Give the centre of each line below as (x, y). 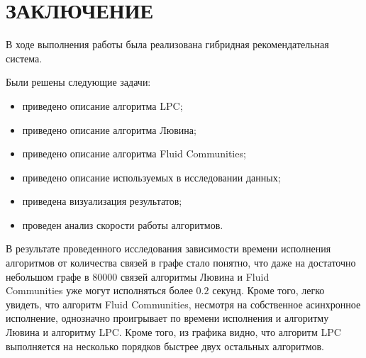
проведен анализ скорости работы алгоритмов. (123, 224)
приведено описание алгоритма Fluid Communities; (134, 153)
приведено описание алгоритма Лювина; (109, 129)
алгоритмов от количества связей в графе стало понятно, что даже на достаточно (181, 263)
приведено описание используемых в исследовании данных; (151, 177)
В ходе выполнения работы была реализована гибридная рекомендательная (167, 44)
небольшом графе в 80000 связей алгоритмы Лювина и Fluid (138, 276)
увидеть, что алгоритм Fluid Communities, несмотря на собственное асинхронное (183, 304)
